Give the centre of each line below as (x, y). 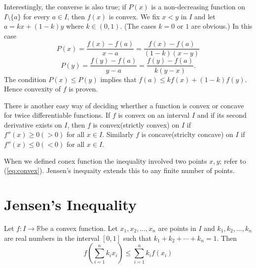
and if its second (222, 115)
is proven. (83, 89)
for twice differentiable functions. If (57, 115)
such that (137, 238)
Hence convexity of (33, 89)
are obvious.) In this (222, 26)
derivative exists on (33, 124)
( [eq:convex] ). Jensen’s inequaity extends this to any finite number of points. (119, 170)
